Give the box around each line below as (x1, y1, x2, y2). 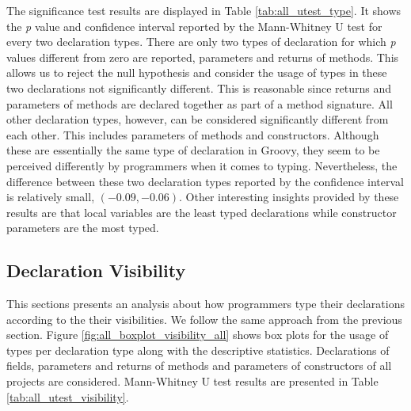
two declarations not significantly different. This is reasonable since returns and (6, 79, 392, 96)
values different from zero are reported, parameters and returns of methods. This (6, 48, 399, 65)
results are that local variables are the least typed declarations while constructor (6, 204, 397, 220)
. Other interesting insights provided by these (179, 188, 399, 205)
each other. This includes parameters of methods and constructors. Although (6, 126, 379, 143)
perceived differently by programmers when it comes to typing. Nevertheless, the (6, 157, 398, 173)
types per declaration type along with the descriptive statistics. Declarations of (6, 341, 390, 358)
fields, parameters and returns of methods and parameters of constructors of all (6, 357, 392, 374)
